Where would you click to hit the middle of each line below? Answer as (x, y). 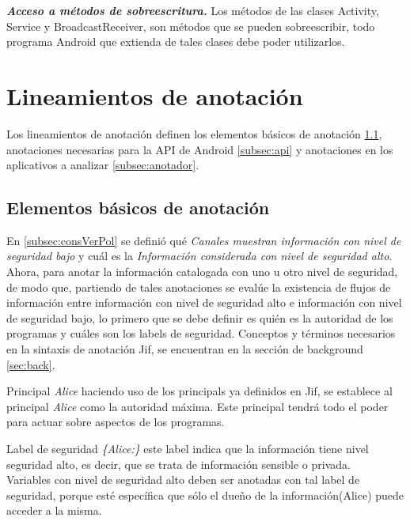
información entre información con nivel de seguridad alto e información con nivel (204, 302)
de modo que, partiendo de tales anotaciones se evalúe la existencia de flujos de (199, 287)
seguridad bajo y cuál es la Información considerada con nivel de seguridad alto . (199, 256)
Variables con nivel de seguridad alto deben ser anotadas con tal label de (183, 479)
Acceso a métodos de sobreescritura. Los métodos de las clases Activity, (193, 10)
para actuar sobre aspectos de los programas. (116, 422)
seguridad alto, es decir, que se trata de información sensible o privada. (178, 464)
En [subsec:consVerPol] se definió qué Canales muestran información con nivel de (204, 240)
